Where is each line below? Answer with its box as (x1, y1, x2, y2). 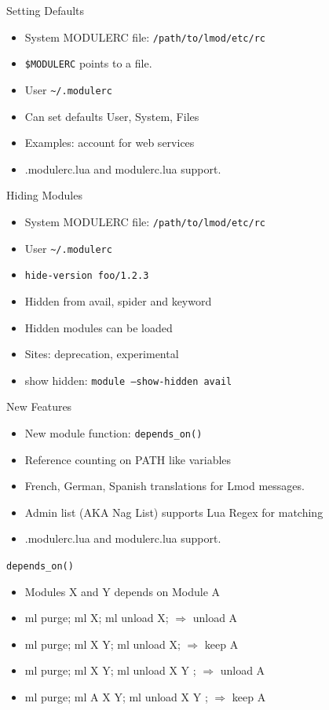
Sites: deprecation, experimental (24, 346, 179, 362)
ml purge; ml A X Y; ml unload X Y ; (24, 689, 208, 705)
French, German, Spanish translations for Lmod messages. (24, 478, 305, 494)
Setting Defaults (6, 2, 85, 18)
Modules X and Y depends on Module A (24, 583, 221, 599)
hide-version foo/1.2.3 (24, 270, 149, 282)
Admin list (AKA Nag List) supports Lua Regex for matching (24, 503, 324, 520)
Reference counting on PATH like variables (24, 451, 232, 467)
